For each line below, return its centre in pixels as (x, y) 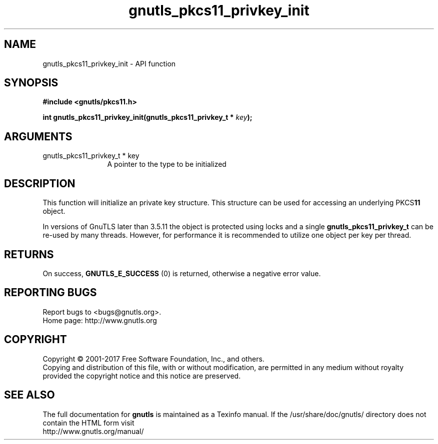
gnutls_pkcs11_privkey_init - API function (109, 63)
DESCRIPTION (40, 183)
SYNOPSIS (31, 83)
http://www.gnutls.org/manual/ (93, 431)
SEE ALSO (29, 395)
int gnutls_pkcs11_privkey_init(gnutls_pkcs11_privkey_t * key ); (147, 117)
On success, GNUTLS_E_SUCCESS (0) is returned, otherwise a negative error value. (182, 273)
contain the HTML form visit (88, 423)
